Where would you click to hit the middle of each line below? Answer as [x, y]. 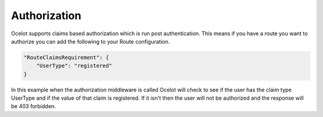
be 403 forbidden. [33, 106]
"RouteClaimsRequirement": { [66, 57]
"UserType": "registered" [74, 66]
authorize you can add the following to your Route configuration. [91, 41]
